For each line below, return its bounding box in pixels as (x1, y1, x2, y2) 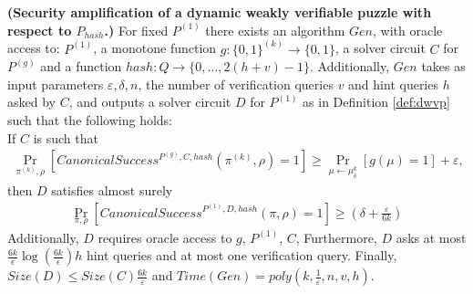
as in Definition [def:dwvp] (303, 92, 450, 111)
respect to (7, 20, 72, 39)
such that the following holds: (7, 110, 173, 129)
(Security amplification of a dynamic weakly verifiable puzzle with (7, 3, 432, 21)
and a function (40, 57, 122, 76)
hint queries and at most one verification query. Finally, (86, 246, 397, 265)
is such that (33, 128, 98, 147)
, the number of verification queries (138, 74, 334, 93)
